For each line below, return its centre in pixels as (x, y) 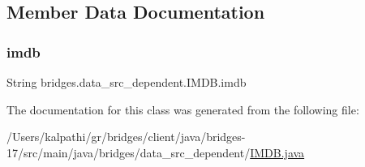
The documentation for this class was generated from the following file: (183, 109)
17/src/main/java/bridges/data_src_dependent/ (129, 152)
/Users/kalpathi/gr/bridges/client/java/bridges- (126, 137)
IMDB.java (277, 152)
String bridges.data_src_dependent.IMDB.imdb (127, 82)
